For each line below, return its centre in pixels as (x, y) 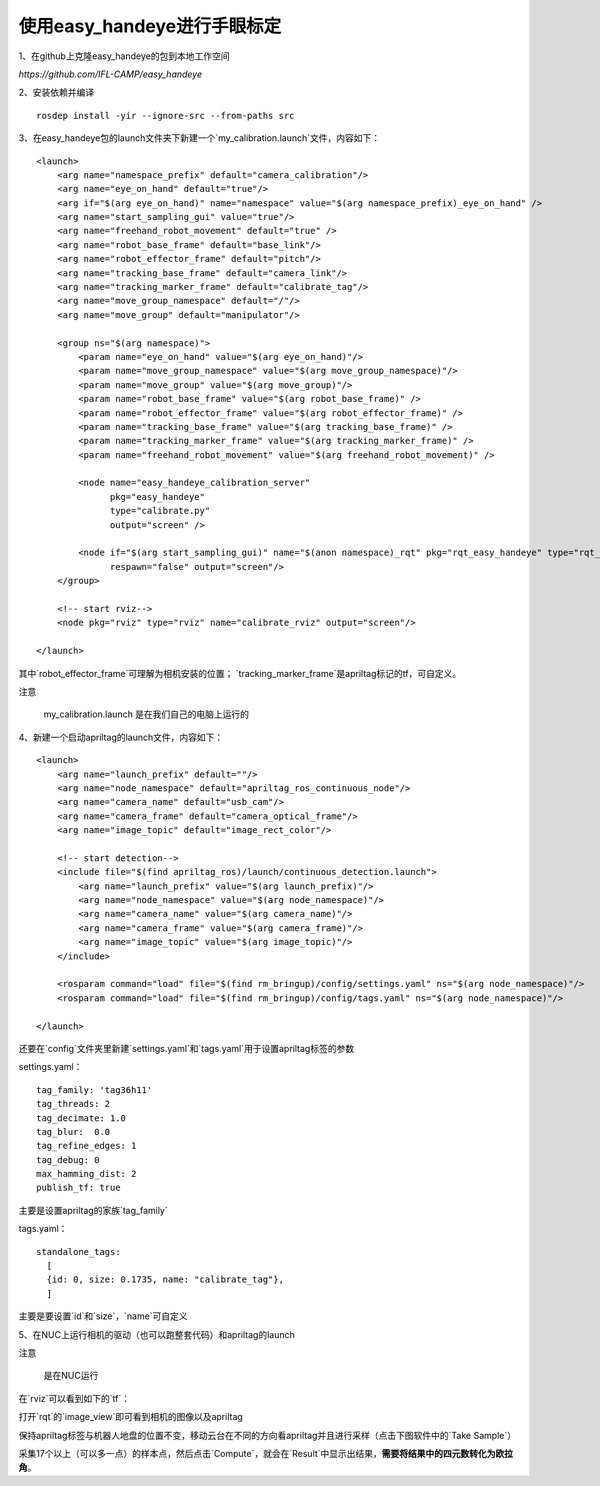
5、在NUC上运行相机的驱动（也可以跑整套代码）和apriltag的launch (156, 1334)
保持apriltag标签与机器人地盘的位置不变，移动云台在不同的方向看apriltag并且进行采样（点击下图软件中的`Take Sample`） (267, 1435)
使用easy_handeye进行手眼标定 (150, 26)
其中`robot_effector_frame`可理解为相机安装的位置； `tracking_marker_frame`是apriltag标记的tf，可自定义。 (240, 673)
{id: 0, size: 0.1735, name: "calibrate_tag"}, (165, 1279)
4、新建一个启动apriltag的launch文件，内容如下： (121, 737)
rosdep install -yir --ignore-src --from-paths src (165, 115)
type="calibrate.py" (160, 511)
